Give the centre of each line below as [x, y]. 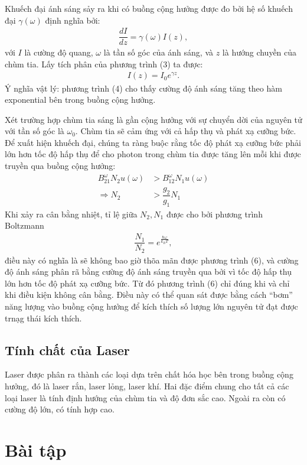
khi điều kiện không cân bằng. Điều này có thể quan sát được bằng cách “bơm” [149, 295]
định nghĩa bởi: [73, 20]
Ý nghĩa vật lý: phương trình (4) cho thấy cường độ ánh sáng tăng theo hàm [143, 88]
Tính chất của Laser [67, 349]
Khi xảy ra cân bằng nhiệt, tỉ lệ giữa [71, 214]
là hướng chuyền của [259, 52]
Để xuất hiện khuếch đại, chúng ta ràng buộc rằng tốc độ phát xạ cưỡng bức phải [153, 142]
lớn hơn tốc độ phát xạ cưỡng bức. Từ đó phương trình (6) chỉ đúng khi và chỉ [147, 283]
